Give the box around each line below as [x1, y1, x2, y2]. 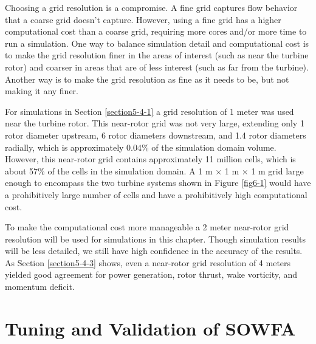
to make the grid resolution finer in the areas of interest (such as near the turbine [5, 49, 309, 61]
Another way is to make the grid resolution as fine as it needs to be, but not [5, 72, 289, 85]
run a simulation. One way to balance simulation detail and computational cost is [5, 36, 309, 49]
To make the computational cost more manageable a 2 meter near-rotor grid [5, 221, 289, 233]
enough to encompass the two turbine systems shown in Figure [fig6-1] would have [5, 176, 311, 189]
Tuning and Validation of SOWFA [5, 315, 296, 340]
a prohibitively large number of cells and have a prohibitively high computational [5, 188, 307, 201]
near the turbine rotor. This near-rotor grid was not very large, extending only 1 [5, 117, 304, 129]
